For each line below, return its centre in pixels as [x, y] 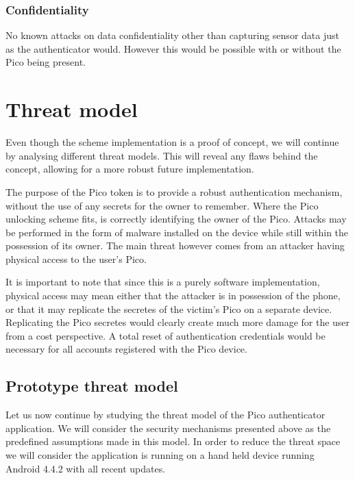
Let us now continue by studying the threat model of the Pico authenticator [166, 415]
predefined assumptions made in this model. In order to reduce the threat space [173, 441]
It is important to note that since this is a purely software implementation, [163, 282]
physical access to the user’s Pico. [76, 258]
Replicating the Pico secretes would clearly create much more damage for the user [178, 322]
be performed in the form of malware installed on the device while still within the [177, 232]
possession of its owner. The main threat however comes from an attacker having [175, 245]
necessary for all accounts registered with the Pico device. [126, 349]
